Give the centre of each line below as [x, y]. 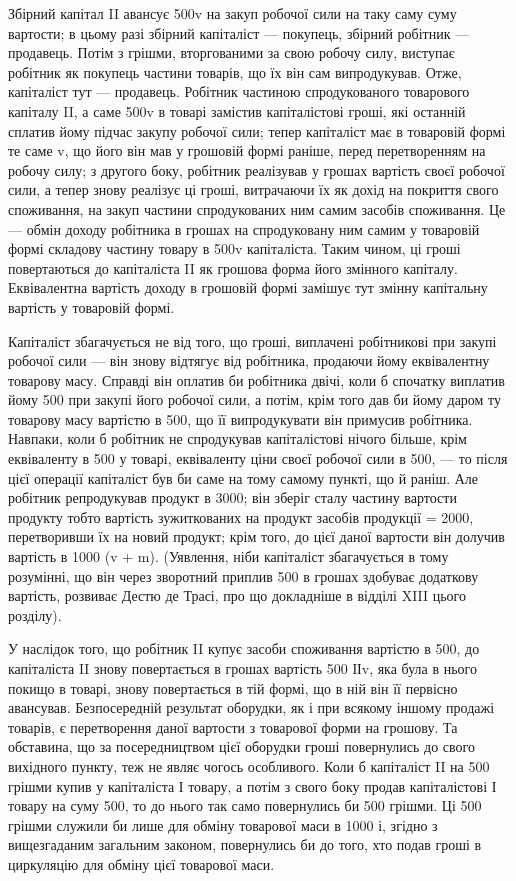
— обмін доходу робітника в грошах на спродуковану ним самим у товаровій [244, 228]
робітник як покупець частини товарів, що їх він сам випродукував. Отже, [235, 71]
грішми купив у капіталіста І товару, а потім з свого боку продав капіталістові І [252, 785]
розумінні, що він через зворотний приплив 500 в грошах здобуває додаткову [243, 575]
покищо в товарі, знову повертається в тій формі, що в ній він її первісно [233, 687]
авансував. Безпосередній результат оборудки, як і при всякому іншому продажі [251, 707]
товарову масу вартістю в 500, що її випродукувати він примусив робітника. [240, 418]
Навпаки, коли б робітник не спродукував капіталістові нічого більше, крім [237, 438]
